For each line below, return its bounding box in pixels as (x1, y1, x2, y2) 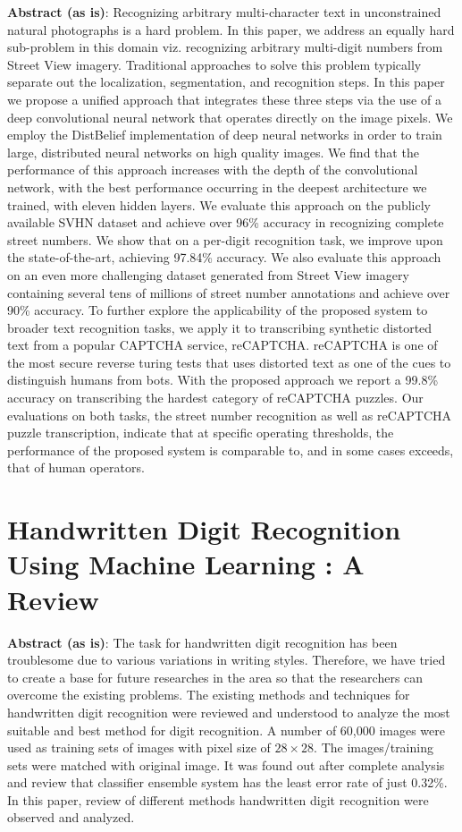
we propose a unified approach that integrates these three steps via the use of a (7, 89, 441, 108)
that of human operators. (7, 458, 145, 477)
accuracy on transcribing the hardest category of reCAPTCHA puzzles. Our (7, 388, 424, 407)
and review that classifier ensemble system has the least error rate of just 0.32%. (7, 773, 448, 792)
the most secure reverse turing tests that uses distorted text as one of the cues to (7, 352, 451, 371)
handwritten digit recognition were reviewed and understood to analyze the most (7, 702, 450, 721)
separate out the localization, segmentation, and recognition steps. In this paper (7, 72, 445, 91)
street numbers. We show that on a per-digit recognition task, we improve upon (7, 230, 443, 249)
